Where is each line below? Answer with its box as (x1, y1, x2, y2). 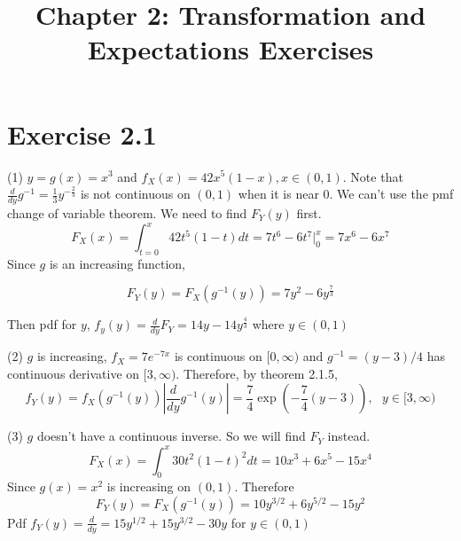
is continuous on (174, 347, 262, 365)
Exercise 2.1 (7, 115, 157, 152)
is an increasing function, (49, 254, 185, 272)
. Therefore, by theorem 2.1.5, (176, 364, 338, 382)
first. (296, 203, 322, 222)
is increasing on (106, 477, 191, 496)
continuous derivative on (7, 364, 140, 382)
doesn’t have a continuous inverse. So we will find (36, 427, 306, 445)
